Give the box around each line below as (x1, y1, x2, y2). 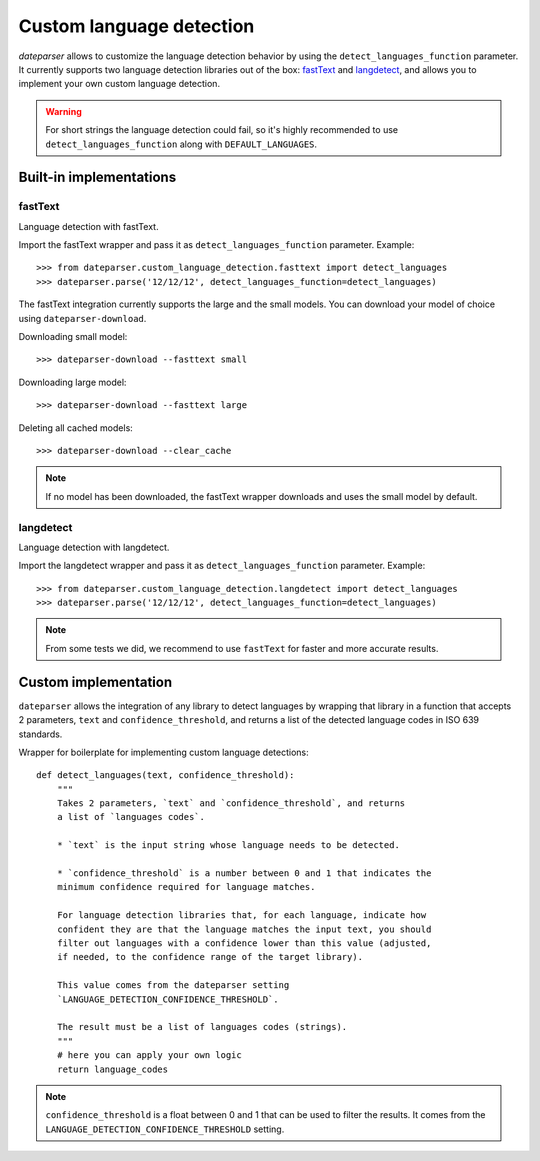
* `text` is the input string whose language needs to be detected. (56, 840, 400, 851)
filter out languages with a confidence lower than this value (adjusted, (56, 937, 432, 949)
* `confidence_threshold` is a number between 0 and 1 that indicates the (56, 868, 432, 879)
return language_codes (56, 1063, 169, 1075)
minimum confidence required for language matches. (56, 881, 316, 893)
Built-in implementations (18, 169, 177, 186)
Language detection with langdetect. (18, 541, 170, 553)
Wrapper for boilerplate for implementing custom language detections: (18, 746, 309, 758)
